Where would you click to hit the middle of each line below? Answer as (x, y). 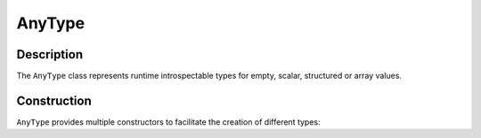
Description (50, 54)
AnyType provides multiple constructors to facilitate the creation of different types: (168, 122)
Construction (54, 100)
